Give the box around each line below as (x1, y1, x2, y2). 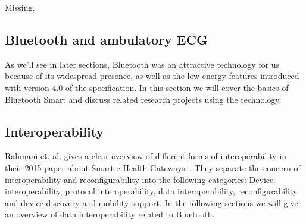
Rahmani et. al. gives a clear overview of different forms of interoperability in (5, 150, 287, 162)
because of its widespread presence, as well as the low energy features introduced (5, 70, 299, 82)
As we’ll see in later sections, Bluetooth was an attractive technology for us (5, 58, 280, 70)
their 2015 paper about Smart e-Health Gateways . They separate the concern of (5, 161, 301, 173)
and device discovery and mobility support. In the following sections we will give (5, 196, 298, 209)
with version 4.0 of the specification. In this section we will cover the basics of (5, 81, 289, 93)
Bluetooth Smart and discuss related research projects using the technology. (5, 93, 282, 105)
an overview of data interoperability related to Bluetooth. (5, 208, 215, 220)
